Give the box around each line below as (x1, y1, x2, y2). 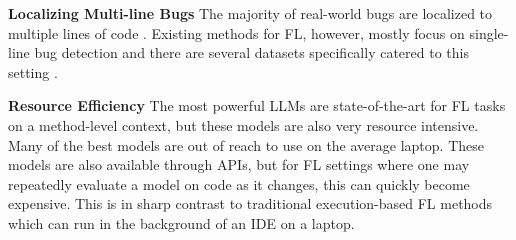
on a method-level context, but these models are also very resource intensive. (8, 114, 479, 135)
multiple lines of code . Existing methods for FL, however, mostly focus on (8, 22, 465, 43)
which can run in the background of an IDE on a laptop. (8, 212, 355, 233)
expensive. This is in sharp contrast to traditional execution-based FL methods (8, 193, 493, 214)
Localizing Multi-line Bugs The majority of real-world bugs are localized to (8, 3, 493, 23)
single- (469, 22, 509, 43)
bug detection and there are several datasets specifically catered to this (34, 42, 469, 63)
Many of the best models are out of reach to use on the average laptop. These (8, 134, 484, 155)
